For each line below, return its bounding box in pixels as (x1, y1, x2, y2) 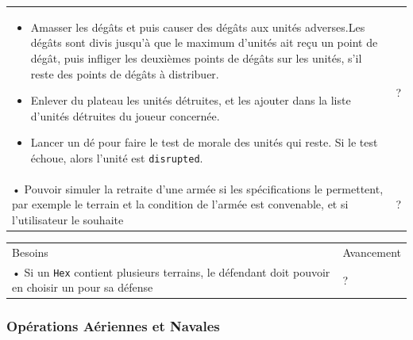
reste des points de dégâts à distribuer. (30, 65, 219, 82)
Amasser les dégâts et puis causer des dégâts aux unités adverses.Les (30, 18, 365, 35)
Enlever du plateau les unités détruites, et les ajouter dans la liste (30, 92, 351, 109)
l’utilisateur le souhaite (12, 212, 124, 227)
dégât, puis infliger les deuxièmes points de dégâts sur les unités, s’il (30, 49, 362, 66)
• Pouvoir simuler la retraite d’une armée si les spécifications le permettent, (12, 180, 384, 197)
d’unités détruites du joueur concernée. (30, 107, 220, 124)
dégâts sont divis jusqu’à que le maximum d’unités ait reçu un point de (30, 34, 378, 51)
